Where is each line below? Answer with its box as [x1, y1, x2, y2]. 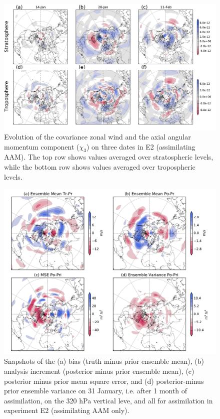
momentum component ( [4, 141, 79, 152]
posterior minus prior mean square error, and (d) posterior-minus [4, 375, 204, 386]
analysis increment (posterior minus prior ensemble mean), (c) [4, 366, 194, 376]
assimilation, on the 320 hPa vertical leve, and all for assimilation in [4, 395, 213, 405]
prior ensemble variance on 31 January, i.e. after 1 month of [4, 385, 187, 396]
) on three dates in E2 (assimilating [86, 141, 195, 152]
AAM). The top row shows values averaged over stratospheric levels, [4, 152, 213, 162]
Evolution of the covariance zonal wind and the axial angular [4, 131, 191, 142]
